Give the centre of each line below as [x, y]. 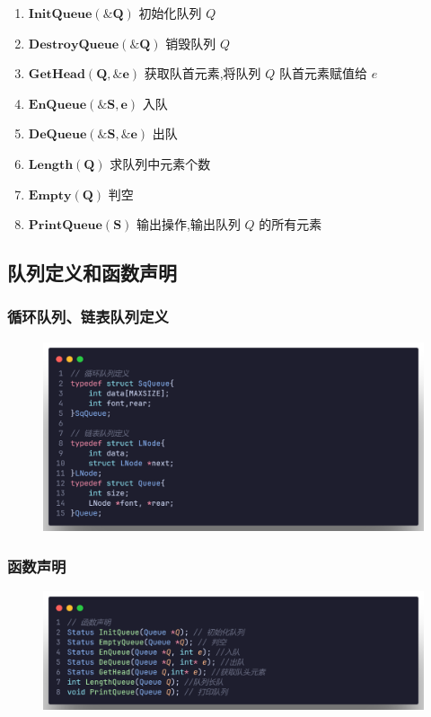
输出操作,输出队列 [189, 224]
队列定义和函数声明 [92, 273]
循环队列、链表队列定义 [88, 317]
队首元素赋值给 [323, 73]
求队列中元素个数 [160, 163]
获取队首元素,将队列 [202, 73]
